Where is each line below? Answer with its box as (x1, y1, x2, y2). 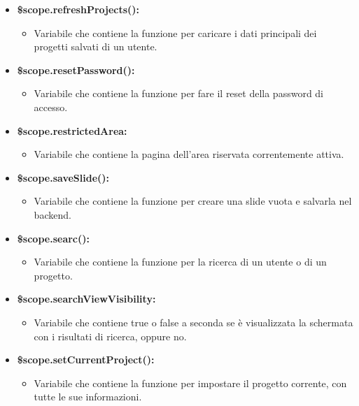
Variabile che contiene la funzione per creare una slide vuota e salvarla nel (34, 194, 352, 208)
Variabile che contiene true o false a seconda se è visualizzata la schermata (34, 314, 353, 329)
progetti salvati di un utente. (34, 39, 157, 54)
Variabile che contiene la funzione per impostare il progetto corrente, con (34, 375, 347, 390)
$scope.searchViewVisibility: (17, 291, 156, 306)
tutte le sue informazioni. (34, 389, 142, 404)
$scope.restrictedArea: (17, 123, 127, 138)
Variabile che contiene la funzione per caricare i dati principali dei (34, 25, 317, 40)
